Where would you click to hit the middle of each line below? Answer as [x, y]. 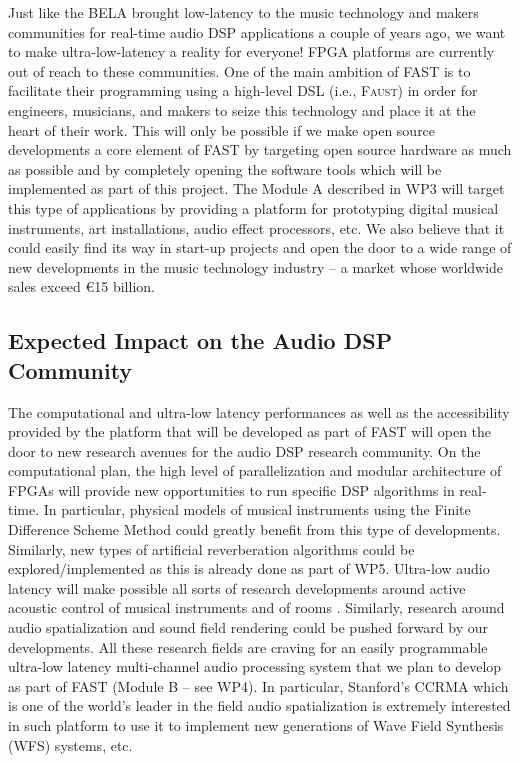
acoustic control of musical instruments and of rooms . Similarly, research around [256, 607]
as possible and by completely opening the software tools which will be [225, 168]
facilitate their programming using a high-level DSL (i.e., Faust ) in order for [243, 90]
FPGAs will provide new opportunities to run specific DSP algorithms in [231, 489]
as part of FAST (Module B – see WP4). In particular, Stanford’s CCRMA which [258, 685]
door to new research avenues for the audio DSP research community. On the [244, 450]
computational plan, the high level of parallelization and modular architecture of [255, 470]
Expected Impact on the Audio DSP [200, 340]
